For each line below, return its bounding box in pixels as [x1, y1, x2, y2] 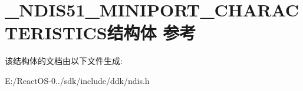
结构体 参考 [107, 21, 196, 45]
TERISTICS [5, 21, 107, 45]
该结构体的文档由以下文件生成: [5, 55, 123, 67]
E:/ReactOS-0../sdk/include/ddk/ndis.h [5, 74, 150, 86]
